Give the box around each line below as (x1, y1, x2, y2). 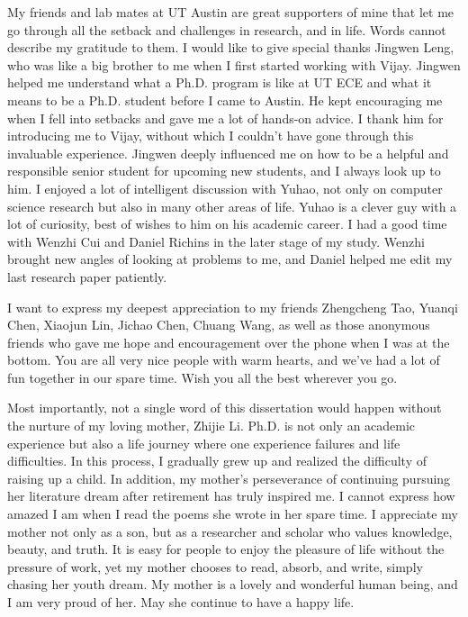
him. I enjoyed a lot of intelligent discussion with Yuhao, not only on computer (7, 178, 443, 197)
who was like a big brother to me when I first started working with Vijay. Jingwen (7, 55, 461, 74)
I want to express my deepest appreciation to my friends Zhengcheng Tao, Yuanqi (7, 297, 458, 316)
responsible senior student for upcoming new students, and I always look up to (7, 161, 441, 180)
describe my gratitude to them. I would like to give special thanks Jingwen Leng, (7, 38, 454, 57)
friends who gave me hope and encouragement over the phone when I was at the (7, 332, 450, 351)
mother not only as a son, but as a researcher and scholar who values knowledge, (7, 522, 453, 540)
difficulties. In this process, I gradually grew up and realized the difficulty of (7, 451, 427, 470)
